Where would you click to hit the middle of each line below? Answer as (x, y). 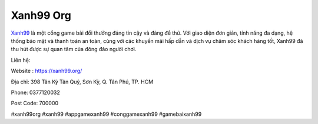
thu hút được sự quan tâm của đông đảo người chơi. (74, 49)
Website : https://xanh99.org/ (47, 71)
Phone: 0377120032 (35, 92)
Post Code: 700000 (35, 103)
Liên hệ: (21, 60)
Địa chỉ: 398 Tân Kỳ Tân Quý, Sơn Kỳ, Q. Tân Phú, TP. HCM (82, 82)
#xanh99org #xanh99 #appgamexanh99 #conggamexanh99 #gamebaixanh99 (106, 114)
